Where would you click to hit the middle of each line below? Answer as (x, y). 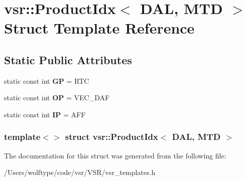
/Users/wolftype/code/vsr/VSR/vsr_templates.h (80, 172)
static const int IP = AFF (45, 114)
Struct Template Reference (99, 28)
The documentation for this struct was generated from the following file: (115, 155)
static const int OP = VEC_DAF (57, 98)
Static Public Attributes (68, 59)
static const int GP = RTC (47, 80)
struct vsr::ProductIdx (111, 137)
